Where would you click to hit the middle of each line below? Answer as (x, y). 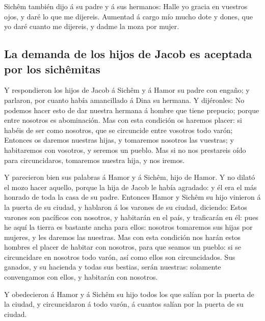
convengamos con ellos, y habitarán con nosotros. (81, 277)
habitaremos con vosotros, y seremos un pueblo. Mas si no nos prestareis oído (125, 150)
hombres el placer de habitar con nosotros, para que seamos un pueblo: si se (123, 247)
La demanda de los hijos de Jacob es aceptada (128, 54)
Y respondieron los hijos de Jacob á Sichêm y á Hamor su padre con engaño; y (127, 90)
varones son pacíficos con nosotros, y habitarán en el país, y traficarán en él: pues (131, 217)
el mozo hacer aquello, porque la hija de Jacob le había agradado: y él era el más (130, 187)
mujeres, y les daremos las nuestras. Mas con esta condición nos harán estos (123, 237)
